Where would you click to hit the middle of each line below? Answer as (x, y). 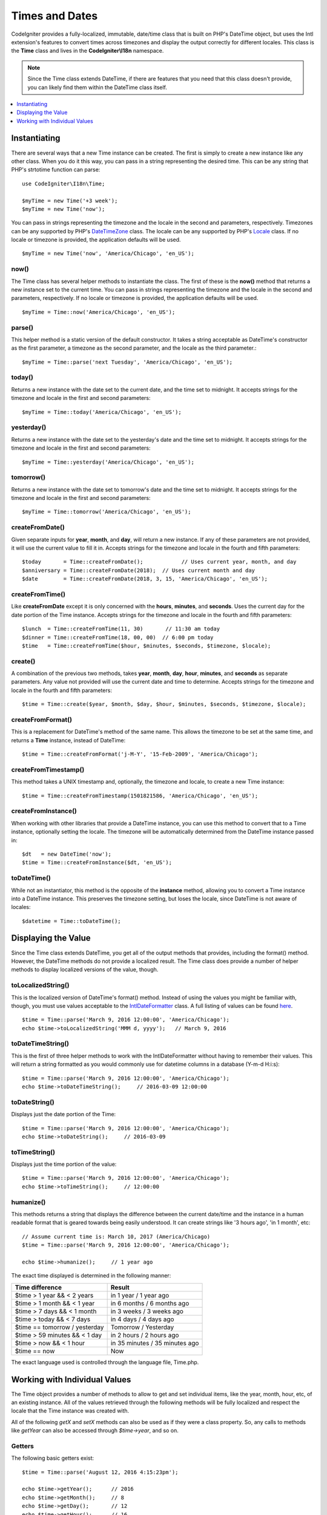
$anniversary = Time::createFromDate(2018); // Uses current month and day (139, 570)
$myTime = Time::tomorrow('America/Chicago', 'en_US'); (107, 512)
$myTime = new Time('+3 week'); (70, 201)
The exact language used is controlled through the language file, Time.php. (105, 1362)
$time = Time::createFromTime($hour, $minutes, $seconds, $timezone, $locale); (147, 646)
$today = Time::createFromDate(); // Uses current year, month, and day (159, 562)
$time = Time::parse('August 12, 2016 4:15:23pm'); (100, 1472)
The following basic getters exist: (52, 1458)
